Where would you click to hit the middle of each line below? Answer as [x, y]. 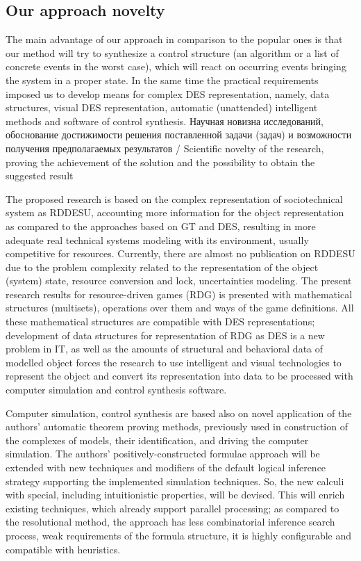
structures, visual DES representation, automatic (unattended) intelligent [162, 107]
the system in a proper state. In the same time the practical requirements [162, 80]
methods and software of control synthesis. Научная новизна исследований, [165, 121]
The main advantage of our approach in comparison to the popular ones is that [174, 39]
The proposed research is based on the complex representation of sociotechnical [174, 198]
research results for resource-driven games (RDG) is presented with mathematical [179, 294]
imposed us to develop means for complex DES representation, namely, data [168, 93]
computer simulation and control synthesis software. [116, 390]
